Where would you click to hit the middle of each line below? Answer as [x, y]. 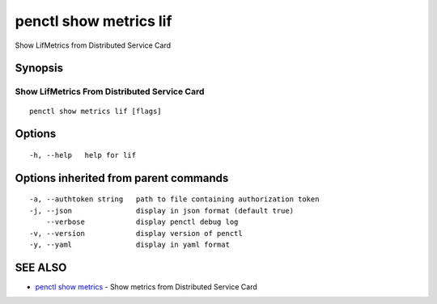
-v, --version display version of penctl [136, 233]
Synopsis [39, 68]
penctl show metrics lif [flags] [95, 111]
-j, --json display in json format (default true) [162, 211]
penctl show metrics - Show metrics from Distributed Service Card [146, 286]
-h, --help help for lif [83, 155]
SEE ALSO [41, 267]
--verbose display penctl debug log [142, 222]
